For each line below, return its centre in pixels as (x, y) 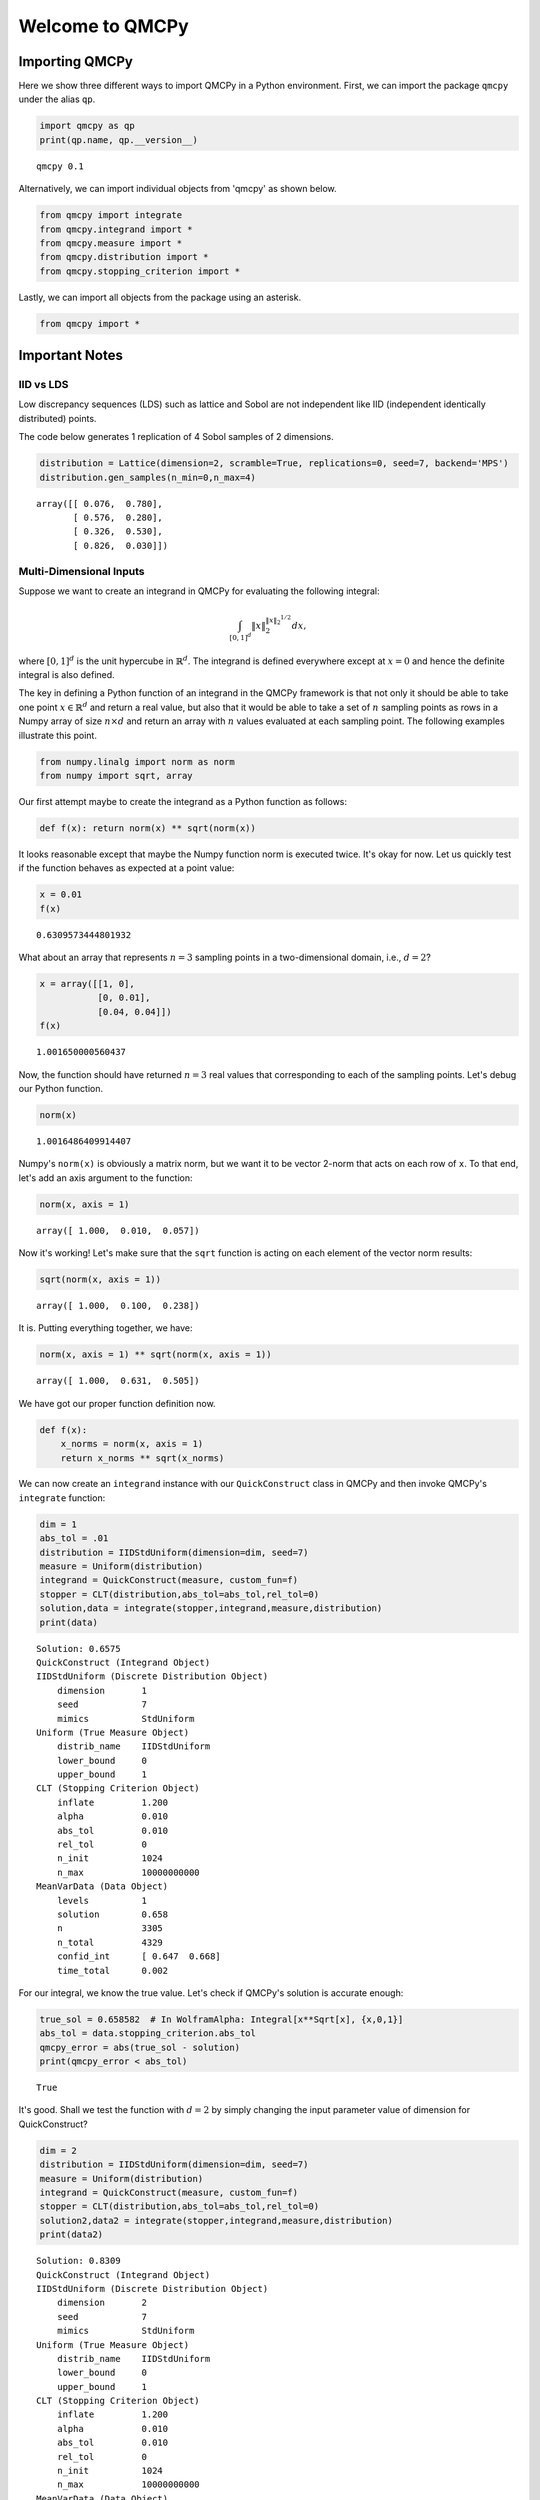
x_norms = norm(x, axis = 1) (132, 1444)
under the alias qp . (57, 99)
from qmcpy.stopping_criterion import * (139, 271)
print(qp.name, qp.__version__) (119, 139)
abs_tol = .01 (74, 1538)
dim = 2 (58, 2150)
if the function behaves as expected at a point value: (126, 868)
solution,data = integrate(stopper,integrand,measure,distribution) (211, 1608)
